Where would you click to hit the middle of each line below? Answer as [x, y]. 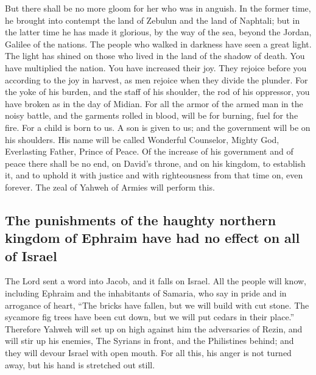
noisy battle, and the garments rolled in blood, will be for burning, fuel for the [152, 115]
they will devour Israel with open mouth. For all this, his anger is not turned [148, 353]
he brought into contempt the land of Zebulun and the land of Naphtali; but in [153, 20]
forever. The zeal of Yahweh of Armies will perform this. [110, 187]
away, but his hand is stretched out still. [80, 364]
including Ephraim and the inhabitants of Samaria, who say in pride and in [146, 293]
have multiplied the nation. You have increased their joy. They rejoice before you [156, 67]
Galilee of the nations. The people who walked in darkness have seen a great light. [158, 44]
